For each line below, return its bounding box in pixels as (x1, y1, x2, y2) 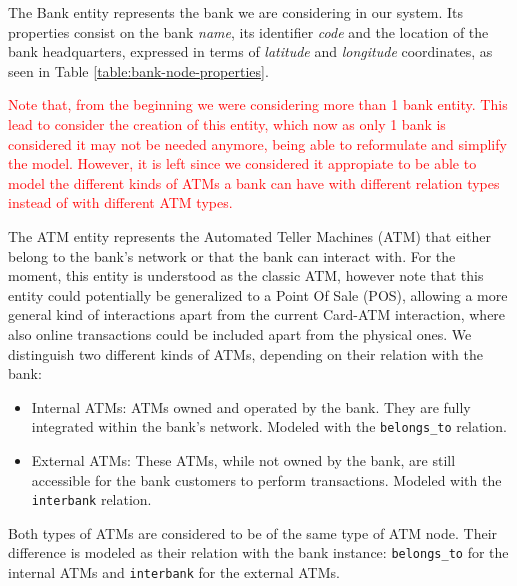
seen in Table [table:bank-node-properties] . (8, 60, 269, 81)
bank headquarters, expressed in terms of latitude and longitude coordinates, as (8, 41, 493, 62)
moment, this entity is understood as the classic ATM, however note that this (8, 265, 484, 286)
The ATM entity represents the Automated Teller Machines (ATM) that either (8, 225, 491, 246)
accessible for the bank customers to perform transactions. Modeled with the (31, 469, 502, 490)
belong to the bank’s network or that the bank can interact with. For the (8, 245, 456, 266)
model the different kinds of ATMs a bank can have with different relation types (8, 172, 500, 193)
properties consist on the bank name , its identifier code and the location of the (8, 21, 489, 42)
